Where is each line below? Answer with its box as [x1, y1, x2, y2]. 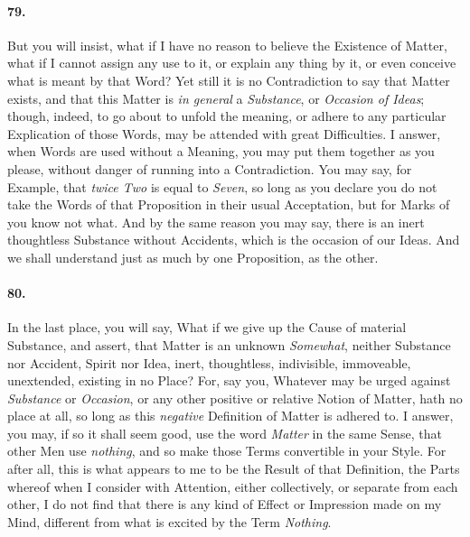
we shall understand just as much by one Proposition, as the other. [7, 247, 379, 266]
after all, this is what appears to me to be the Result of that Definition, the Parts [7, 459, 460, 478]
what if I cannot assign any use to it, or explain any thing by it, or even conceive [7, 53, 456, 72]
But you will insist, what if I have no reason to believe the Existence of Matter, [7, 35, 447, 54]
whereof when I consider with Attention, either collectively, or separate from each [7, 477, 458, 495]
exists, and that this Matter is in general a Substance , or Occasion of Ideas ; [7, 88, 425, 107]
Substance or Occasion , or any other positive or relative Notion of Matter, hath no [7, 388, 463, 407]
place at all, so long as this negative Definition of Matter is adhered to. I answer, [7, 406, 454, 425]
